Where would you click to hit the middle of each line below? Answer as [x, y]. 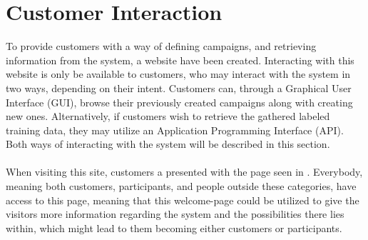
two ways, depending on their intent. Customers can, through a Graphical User [179, 87]
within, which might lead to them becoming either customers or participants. [174, 227]
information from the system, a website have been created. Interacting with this [180, 60]
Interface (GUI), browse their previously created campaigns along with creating [179, 102]
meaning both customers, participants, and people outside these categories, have [181, 186]
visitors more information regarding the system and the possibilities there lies [175, 214]
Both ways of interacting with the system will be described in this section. [168, 144]
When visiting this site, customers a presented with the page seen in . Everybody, [184, 172]
